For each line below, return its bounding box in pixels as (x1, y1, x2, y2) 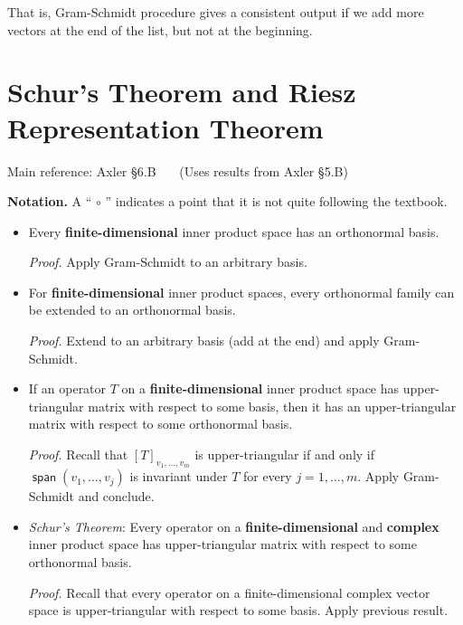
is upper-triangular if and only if (194, 445, 375, 464)
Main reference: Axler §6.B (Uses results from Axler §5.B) (7, 161, 348, 180)
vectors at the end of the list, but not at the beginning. (7, 20, 313, 39)
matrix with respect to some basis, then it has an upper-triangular (88, 396, 457, 415)
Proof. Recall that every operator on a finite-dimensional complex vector (28, 582, 430, 601)
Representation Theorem (7, 109, 324, 146)
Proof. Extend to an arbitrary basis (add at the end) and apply (28, 331, 380, 350)
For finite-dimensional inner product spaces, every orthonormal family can (28, 282, 455, 301)
